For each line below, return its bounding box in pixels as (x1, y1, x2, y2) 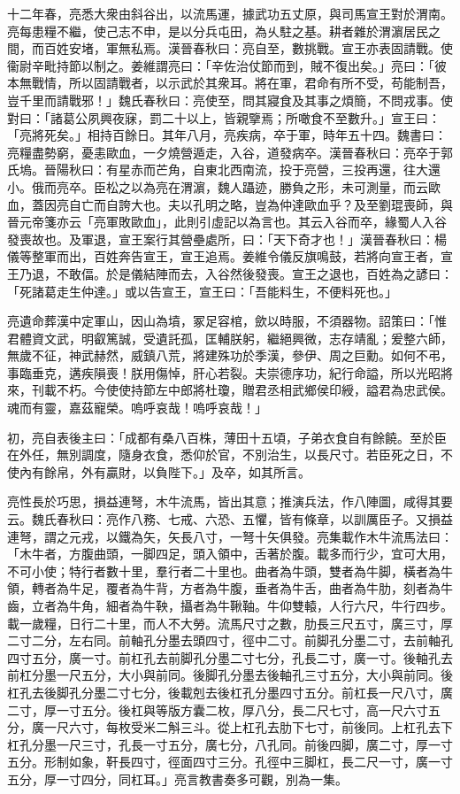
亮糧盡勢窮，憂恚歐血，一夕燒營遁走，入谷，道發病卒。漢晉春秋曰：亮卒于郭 (7, 143, 453, 161)
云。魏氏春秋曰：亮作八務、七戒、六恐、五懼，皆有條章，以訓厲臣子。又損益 (7, 510, 453, 528)
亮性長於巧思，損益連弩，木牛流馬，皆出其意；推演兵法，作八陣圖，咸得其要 (7, 492, 453, 511)
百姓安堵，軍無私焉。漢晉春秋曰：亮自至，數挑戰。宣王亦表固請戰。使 (43, 39, 453, 58)
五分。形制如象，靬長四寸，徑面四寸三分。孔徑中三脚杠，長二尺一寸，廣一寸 (7, 752, 453, 771)
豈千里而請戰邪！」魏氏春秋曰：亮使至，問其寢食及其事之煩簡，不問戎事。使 (7, 90, 453, 109)
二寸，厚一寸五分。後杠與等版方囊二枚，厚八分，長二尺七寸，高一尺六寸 (7, 700, 428, 719)
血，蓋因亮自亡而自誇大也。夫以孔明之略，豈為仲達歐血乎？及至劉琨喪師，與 (7, 195, 453, 213)
